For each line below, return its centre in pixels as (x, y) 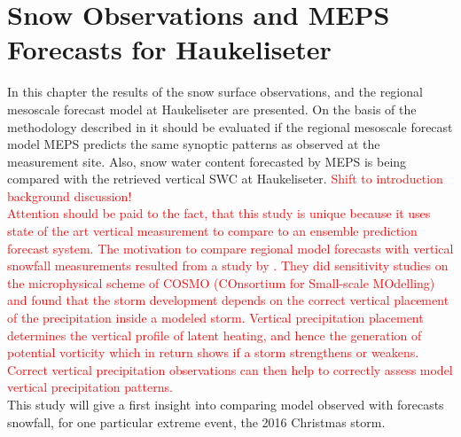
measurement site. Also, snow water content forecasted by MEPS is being (207, 161)
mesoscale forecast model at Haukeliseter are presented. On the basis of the (212, 109)
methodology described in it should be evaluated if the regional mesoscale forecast (230, 126)
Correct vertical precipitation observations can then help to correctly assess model (230, 369)
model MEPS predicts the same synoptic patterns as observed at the (194, 144)
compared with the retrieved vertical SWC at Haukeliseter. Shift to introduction (225, 179)
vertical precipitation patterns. (90, 387)
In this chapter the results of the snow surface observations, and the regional (215, 92)
